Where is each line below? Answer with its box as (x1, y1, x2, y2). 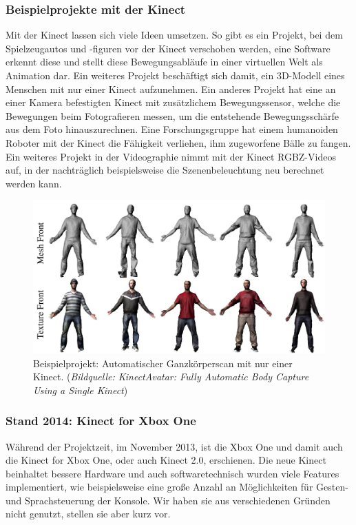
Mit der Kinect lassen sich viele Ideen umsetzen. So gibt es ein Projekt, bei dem (6, 28, 343, 42)
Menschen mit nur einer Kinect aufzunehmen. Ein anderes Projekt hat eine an (6, 81, 336, 96)
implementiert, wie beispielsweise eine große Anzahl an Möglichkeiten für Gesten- (6, 480, 348, 494)
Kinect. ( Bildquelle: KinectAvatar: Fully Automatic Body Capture (33, 369, 309, 384)
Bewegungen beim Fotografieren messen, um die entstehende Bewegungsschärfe (6, 108, 339, 123)
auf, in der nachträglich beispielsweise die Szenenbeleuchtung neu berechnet (6, 163, 324, 177)
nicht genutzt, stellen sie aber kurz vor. (6, 506, 171, 521)
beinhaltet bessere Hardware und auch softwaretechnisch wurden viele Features (6, 466, 339, 480)
